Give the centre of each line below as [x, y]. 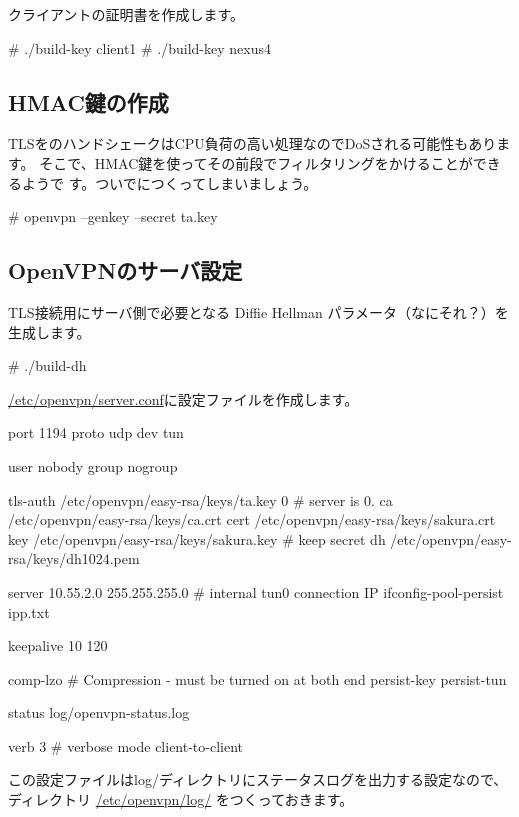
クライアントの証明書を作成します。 [126, 14]
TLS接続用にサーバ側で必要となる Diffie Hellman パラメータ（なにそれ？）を [258, 311]
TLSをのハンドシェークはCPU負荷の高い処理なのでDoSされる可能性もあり [252, 143]
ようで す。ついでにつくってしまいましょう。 [169, 182]
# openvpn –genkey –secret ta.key [113, 216]
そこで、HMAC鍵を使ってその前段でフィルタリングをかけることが [256, 162]
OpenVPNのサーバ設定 [125, 270]
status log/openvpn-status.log [99, 712]
